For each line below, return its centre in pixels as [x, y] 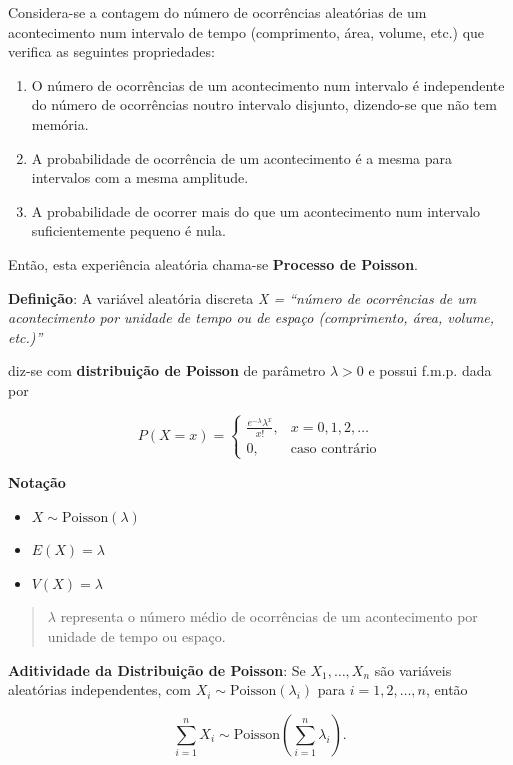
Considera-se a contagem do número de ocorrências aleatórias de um [217, 12]
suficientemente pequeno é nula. [128, 230]
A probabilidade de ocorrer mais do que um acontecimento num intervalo [256, 210]
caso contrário [333, 448]
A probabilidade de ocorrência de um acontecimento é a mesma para [241, 157]
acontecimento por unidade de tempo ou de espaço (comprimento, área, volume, [251, 317]
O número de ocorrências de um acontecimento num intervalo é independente [268, 84]
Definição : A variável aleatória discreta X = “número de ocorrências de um [242, 297]
